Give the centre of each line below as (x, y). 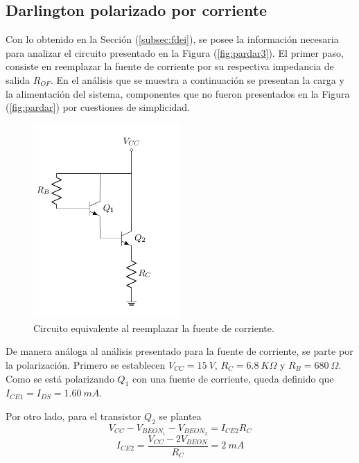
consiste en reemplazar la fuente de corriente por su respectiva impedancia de (170, 66)
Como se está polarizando (60, 378)
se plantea (180, 416)
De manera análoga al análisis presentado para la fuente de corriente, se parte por (179, 351)
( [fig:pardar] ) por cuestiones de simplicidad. (98, 107)
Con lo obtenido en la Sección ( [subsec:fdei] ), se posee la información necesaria (172, 39)
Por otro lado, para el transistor (73, 416)
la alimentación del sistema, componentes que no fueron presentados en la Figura (178, 93)
